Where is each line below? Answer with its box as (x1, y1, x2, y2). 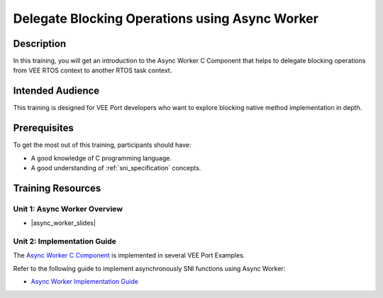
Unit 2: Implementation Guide (13, 236, 117, 246)
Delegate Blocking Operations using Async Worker (13, 11, 319, 26)
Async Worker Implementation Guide (30, 277, 138, 286)
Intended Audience (13, 85, 100, 97)
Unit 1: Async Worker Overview (13, 204, 123, 214)
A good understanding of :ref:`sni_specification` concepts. (30, 164, 201, 172)
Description (13, 38, 67, 50)
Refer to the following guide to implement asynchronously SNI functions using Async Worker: (13, 264, 286, 272)
